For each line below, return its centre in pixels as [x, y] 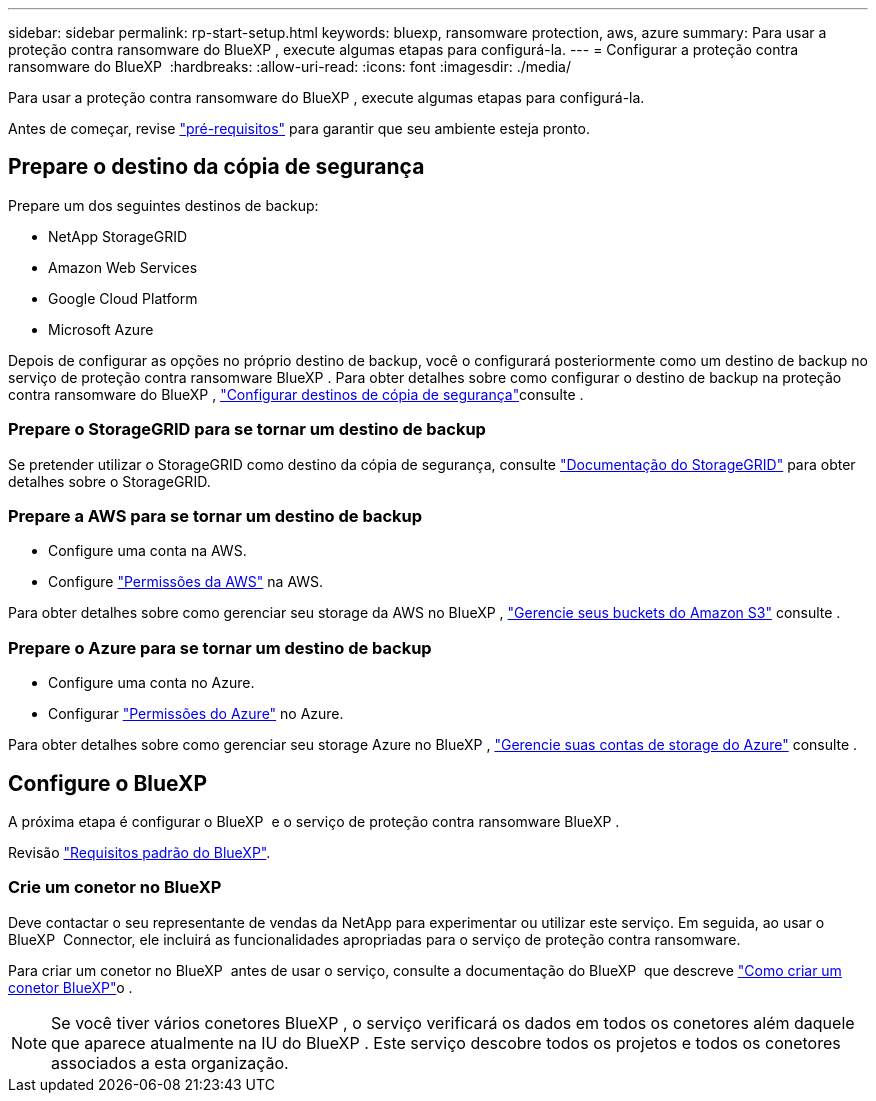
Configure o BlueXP [108, 783]
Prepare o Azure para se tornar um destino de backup [220, 647]
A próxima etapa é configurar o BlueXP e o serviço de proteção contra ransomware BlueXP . [314, 821]
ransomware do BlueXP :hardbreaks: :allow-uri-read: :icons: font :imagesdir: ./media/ [290, 66]
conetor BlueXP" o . [70, 987]
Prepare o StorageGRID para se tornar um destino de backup [247, 429]
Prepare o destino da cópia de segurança [216, 167]
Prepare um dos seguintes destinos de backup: [163, 205]
